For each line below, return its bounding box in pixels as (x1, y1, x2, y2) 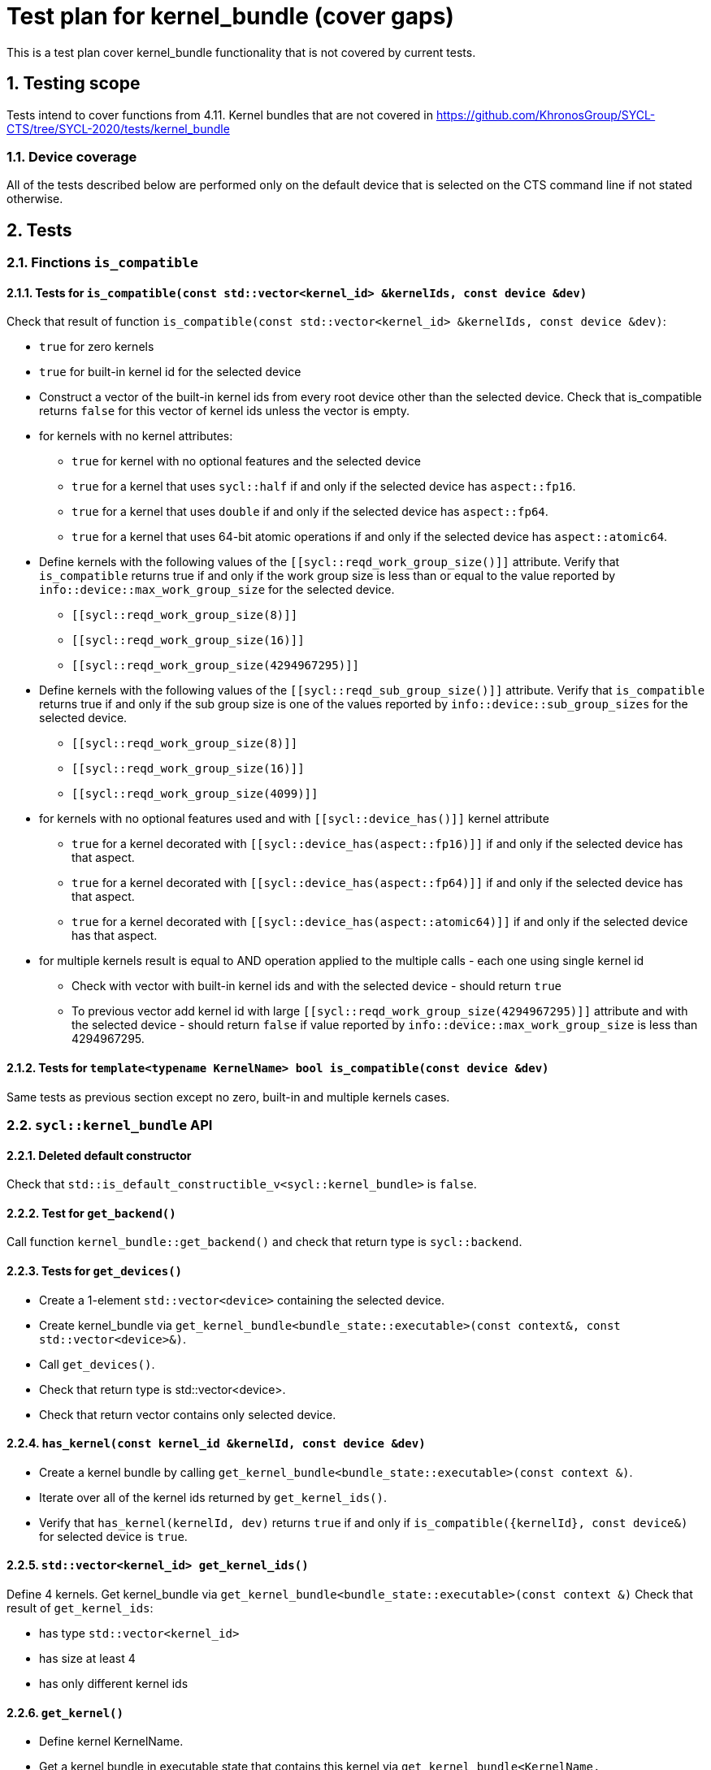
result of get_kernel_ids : (7, 1601, 154, 1616)
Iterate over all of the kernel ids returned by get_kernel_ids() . (39, 1490, 387, 1504)
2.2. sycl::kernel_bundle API (7, 1117, 213, 1133)
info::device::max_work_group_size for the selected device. (39, 582, 395, 597)
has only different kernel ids (39, 1677, 189, 1691)
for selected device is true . (39, 1529, 188, 1543)
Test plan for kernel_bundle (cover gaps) (7, 2, 454, 30)
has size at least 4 (39, 1651, 136, 1666)
